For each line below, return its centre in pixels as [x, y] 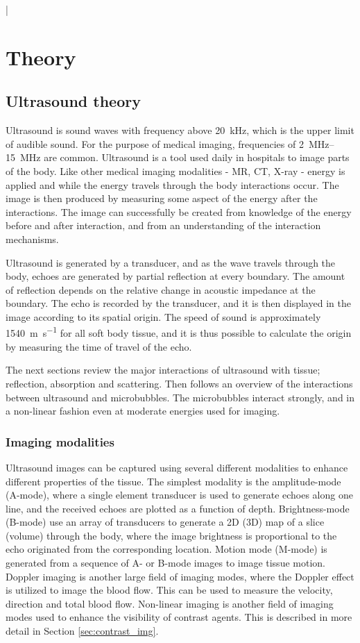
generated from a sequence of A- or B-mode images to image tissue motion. [165, 563]
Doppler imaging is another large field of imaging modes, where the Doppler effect [180, 576]
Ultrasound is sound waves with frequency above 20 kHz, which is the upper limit [180, 130]
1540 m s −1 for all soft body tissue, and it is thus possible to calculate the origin [179, 332]
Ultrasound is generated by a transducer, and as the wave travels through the [171, 262]
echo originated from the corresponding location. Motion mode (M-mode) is [166, 549]
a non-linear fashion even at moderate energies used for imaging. [143, 411]
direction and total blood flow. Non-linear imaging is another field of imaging [170, 603]
